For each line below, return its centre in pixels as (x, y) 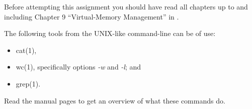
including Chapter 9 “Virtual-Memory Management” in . (92, 16)
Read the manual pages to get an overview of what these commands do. (115, 100)
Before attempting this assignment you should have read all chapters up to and (126, 6)
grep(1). (28, 83)
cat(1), (26, 50)
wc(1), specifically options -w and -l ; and (78, 67)
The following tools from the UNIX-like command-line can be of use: (110, 33)
